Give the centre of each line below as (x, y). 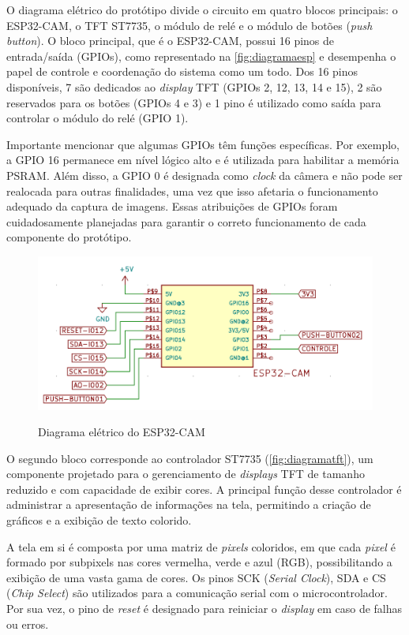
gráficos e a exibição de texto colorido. (99, 520)
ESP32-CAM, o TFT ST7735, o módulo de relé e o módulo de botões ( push (189, 25)
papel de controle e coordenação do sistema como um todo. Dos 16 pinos (182, 71)
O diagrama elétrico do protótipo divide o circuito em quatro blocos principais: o (202, 9)
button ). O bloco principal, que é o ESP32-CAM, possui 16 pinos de (171, 41)
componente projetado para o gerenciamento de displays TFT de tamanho (186, 474)
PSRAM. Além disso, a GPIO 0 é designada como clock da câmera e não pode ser (204, 175)
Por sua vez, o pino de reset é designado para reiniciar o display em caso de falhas (204, 609)
